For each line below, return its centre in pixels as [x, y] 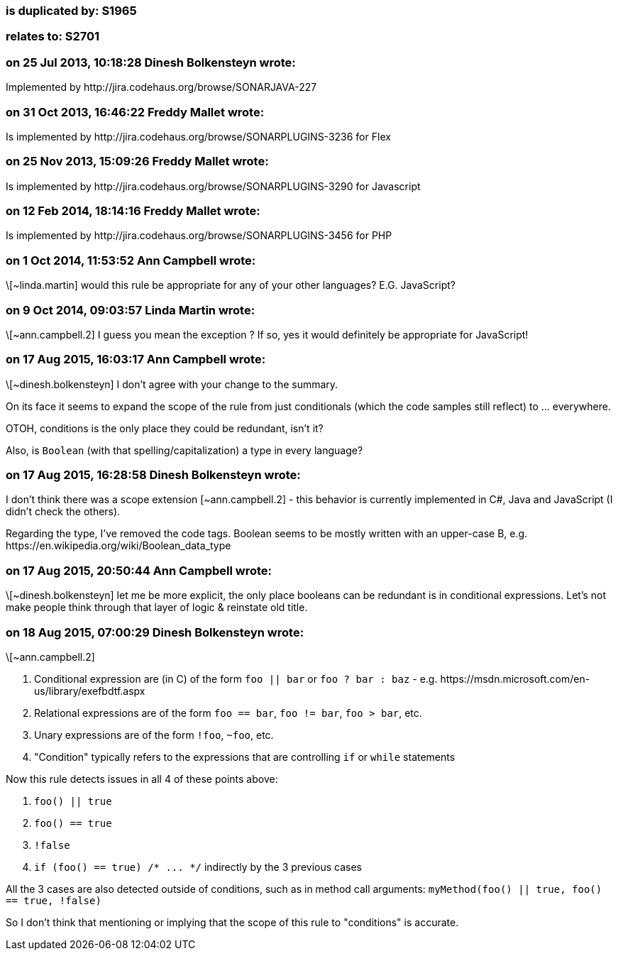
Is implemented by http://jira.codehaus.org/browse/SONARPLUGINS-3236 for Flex [198, 136]
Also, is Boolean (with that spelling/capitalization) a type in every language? [184, 450]
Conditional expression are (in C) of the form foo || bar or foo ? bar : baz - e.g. [236, 678]
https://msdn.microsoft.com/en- [515, 678]
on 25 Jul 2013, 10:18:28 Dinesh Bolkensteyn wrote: [151, 62]
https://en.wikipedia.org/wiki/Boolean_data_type [118, 546]
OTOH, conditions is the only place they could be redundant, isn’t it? [165, 428]
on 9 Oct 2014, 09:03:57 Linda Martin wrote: [131, 310]
